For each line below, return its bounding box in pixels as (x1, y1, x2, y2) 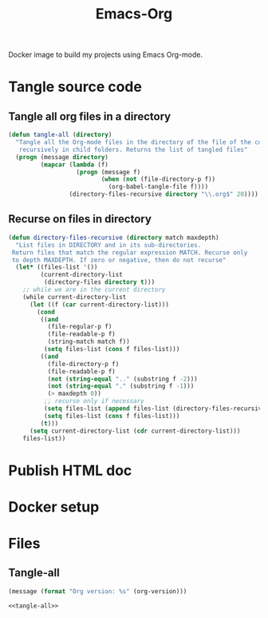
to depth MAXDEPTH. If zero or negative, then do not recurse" (11, 256, 227, 264)
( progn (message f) (76, 168, 141, 176)
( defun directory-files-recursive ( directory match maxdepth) (8, 233, 219, 241)
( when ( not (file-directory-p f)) (100, 175, 216, 184)
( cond (37, 308, 56, 316)
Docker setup (8, 497, 100, 516)
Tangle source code (8, 78, 142, 96)
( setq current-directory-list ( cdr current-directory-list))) (29, 427, 241, 435)
